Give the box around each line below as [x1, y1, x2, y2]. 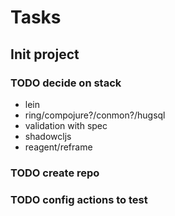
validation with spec [24, 119, 108, 131]
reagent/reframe [24, 141, 93, 153]
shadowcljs [24, 130, 72, 142]
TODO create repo [10, 166, 100, 180]
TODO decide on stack [10, 76, 122, 90]
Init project [10, 46, 80, 63]
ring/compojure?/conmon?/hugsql [24, 109, 166, 121]
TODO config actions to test [10, 192, 148, 206]
